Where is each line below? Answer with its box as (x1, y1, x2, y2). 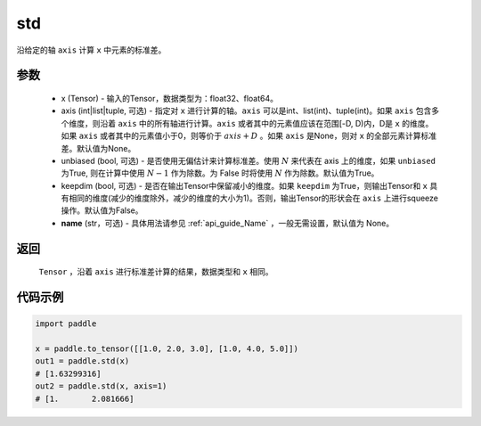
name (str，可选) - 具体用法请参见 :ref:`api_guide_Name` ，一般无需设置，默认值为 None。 (61, 217, 395, 228)
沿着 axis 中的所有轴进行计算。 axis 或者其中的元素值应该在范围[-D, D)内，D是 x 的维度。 (99, 118, 434, 128)
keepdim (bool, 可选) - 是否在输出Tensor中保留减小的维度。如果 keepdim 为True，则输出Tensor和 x (61, 180, 428, 191)
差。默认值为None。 (61, 143, 136, 153)
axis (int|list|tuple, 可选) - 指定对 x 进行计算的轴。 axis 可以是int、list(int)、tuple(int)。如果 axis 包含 (61, 105, 432, 116)
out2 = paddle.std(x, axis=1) (35, 381, 167, 391)
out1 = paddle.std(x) (35, 356, 130, 366)
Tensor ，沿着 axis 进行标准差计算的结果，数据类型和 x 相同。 (38, 266, 273, 277)
